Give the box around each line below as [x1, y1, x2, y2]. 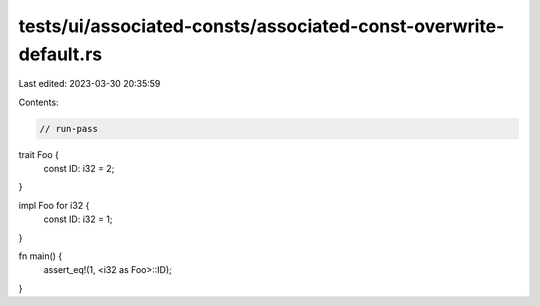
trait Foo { [18, 148, 60, 160]
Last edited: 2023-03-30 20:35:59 [18, 78, 161, 90]
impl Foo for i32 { [18, 199, 90, 211]
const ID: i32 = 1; [43, 213, 114, 225]
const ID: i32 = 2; [43, 163, 115, 175]
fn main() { [18, 250, 63, 262]
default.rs [18, 43, 103, 65]
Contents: [18, 96, 59, 108]
